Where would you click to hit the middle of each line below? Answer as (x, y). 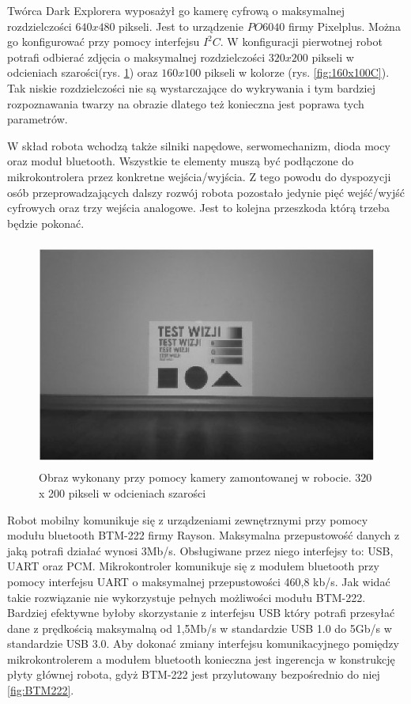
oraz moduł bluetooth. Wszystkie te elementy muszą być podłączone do (181, 161)
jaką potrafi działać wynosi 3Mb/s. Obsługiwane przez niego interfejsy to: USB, (200, 550)
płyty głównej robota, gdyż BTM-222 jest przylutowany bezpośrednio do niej (194, 674)
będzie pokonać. (46, 223)
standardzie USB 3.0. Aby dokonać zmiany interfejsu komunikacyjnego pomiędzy (203, 643)
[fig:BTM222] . (41, 690)
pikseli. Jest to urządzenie (181, 26)
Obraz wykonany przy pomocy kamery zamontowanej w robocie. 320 (205, 477)
